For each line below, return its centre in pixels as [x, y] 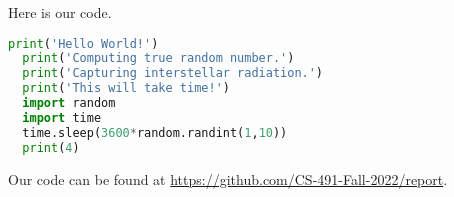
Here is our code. [60, 12]
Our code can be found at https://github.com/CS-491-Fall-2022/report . [228, 178]
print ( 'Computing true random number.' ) [158, 58]
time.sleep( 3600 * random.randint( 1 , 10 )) [155, 132]
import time [62, 117]
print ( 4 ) [51, 147]
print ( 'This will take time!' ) [126, 88]
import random [69, 103]
